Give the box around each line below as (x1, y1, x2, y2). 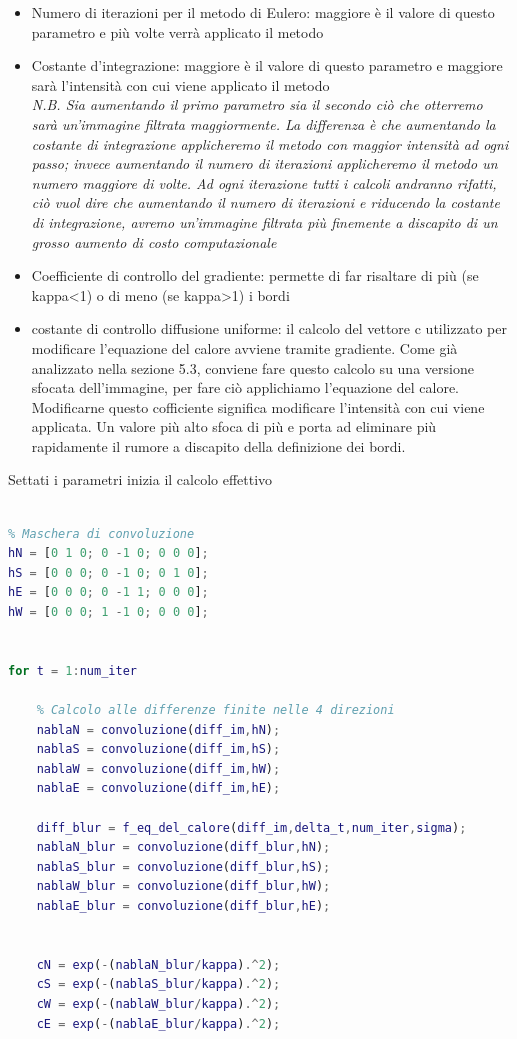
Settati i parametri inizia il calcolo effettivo (8, 469, 273, 490)
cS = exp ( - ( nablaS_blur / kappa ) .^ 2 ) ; (36, 977, 281, 992)
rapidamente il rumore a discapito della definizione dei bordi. (31, 435, 406, 456)
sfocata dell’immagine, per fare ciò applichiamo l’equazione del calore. (31, 377, 459, 398)
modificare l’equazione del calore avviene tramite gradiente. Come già (31, 337, 458, 358)
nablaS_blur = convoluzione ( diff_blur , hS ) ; (36, 859, 331, 874)
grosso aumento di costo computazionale (31, 231, 277, 252)
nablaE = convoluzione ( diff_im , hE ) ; (36, 781, 281, 796)
